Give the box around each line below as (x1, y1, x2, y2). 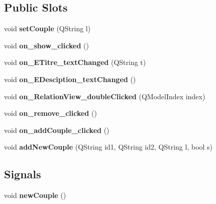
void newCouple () (4, 190, 66, 200)
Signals (4, 166, 41, 182)
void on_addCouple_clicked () (4, 124, 110, 135)
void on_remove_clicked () (4, 108, 97, 118)
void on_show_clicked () (4, 40, 89, 50)
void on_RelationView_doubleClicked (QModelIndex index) (4, 91, 205, 101)
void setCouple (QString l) (4, 23, 91, 34)
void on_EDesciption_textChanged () (4, 74, 136, 84)
